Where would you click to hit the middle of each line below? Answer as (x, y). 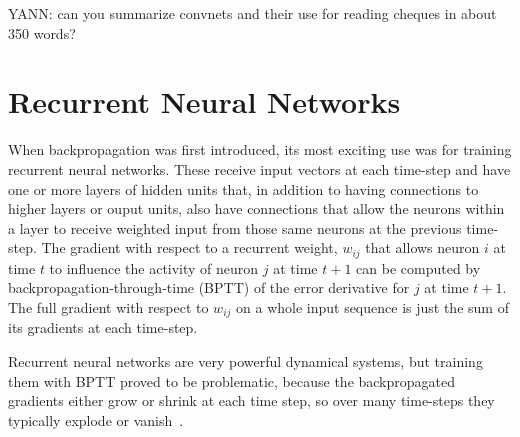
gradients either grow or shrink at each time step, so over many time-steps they (251, 400)
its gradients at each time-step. (103, 327)
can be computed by (418, 267)
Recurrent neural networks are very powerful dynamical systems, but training (245, 360)
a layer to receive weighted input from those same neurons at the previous (235, 227)
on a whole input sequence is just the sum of (372, 306)
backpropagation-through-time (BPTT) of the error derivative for (209, 287)
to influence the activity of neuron (154, 267)
